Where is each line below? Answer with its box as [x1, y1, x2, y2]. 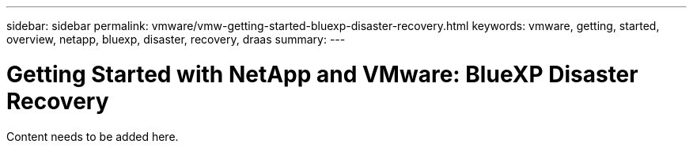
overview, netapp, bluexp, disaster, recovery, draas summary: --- [6, 32, 346, 46]
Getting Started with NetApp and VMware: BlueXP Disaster [6, 60, 638, 88]
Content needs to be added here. [6, 129, 179, 143]
